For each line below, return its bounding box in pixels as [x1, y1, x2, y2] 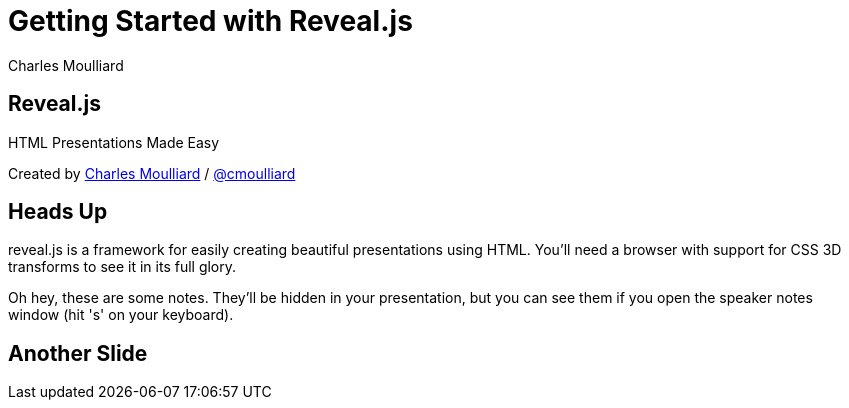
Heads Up [8, 199, 108, 225]
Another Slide [8, 340, 148, 366]
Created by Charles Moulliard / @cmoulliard [8, 164, 296, 182]
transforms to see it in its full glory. [8, 258, 237, 276]
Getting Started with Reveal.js [8, 4, 413, 38]
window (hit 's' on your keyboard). [8, 306, 234, 324]
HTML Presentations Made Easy [8, 133, 220, 151]
